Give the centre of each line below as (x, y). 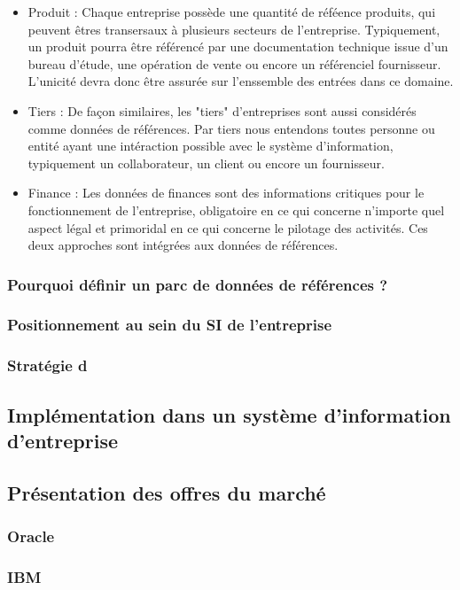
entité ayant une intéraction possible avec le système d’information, (211, 146)
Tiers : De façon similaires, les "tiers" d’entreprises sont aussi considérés (222, 110)
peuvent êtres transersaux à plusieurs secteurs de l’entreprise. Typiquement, (234, 29)
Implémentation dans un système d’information (229, 414)
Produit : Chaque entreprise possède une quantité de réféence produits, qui (232, 12)
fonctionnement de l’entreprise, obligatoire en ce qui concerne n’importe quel (236, 210)
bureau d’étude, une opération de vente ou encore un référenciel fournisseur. (234, 63)
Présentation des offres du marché (167, 492)
